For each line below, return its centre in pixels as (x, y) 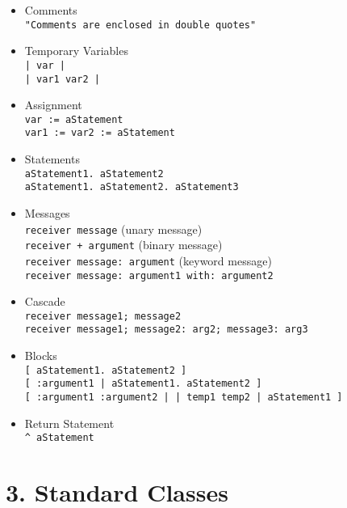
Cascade (45, 301)
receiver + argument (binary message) (123, 245)
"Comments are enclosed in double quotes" (140, 25)
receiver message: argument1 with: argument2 (149, 275)
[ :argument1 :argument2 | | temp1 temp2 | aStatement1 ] (184, 397)
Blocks (41, 356)
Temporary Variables (76, 51)
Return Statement (69, 423)
